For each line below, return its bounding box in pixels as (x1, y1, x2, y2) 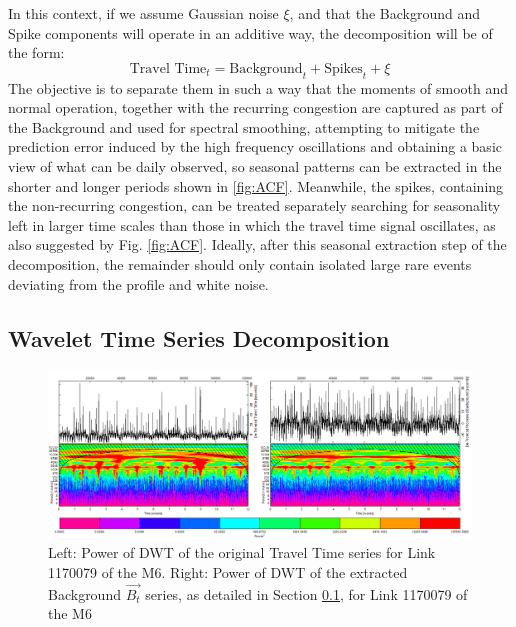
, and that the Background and (289, 3, 481, 23)
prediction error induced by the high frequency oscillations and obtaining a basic (8, 136, 502, 157)
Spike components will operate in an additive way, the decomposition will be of (8, 22, 493, 43)
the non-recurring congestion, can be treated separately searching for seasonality (8, 195, 501, 216)
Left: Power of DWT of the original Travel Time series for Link (48, 542, 436, 563)
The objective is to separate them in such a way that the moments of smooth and (8, 77, 509, 98)
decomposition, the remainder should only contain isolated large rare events (8, 253, 472, 274)
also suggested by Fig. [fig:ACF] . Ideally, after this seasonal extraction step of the (8, 234, 507, 255)
